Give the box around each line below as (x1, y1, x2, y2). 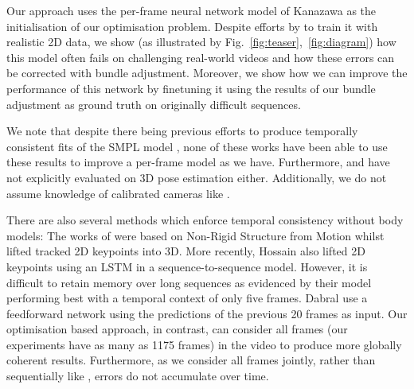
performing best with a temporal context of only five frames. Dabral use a (6, 290, 368, 306)
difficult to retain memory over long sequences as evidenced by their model (6, 274, 372, 290)
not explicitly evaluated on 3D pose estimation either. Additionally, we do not (6, 169, 387, 185)
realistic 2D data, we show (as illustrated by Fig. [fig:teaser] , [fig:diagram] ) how (6, 33, 396, 50)
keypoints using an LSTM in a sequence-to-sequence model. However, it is (6, 258, 368, 274)
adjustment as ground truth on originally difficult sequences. (6, 95, 301, 112)
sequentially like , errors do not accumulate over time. (6, 368, 269, 384)
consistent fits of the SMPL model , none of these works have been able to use (6, 138, 388, 154)
